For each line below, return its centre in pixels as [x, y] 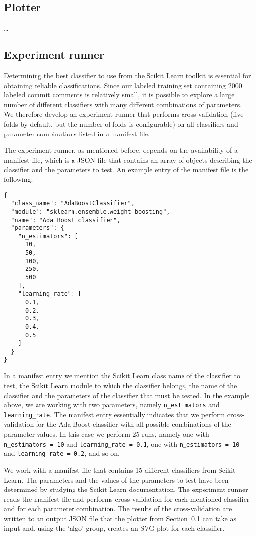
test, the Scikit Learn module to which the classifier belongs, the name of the [121, 385]
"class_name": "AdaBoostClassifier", [73, 203]
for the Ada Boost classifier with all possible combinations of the [133, 424]
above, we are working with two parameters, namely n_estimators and [112, 405]
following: [18, 179]
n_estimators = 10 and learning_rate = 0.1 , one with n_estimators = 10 [122, 443]
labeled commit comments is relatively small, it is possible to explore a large [119, 95]
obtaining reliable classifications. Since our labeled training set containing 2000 [123, 85]
